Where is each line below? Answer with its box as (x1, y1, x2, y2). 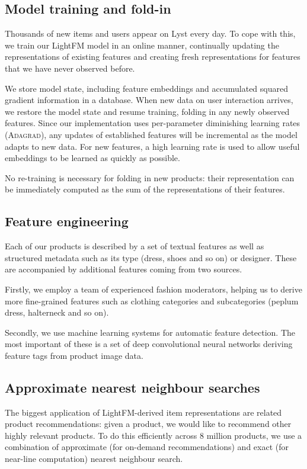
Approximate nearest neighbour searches (5, 378, 260, 396)
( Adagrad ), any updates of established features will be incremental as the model (5, 128, 298, 140)
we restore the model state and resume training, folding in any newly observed (5, 105, 290, 117)
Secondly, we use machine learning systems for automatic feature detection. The (5, 326, 295, 338)
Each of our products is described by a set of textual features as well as (5, 240, 264, 252)
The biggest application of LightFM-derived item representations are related (5, 406, 282, 418)
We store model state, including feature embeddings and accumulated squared (5, 82, 288, 94)
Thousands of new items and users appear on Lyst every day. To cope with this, (5, 27, 296, 40)
